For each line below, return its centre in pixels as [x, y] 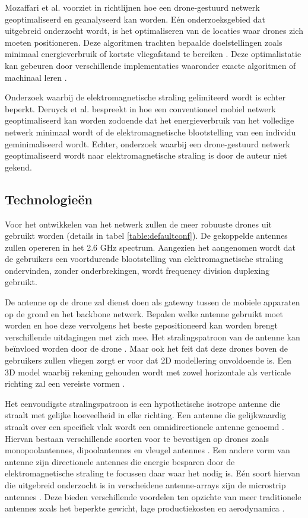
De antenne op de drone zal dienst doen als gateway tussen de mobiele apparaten [153, 302]
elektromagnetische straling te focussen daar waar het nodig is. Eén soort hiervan [153, 473]
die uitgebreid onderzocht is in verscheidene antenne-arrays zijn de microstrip [145, 484]
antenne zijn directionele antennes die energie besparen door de [120, 461]
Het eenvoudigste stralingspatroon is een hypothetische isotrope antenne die [143, 403]
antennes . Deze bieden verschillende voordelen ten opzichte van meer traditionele [153, 496]
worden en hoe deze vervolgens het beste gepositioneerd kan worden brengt [142, 325]
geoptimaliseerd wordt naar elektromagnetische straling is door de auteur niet [146, 155]
